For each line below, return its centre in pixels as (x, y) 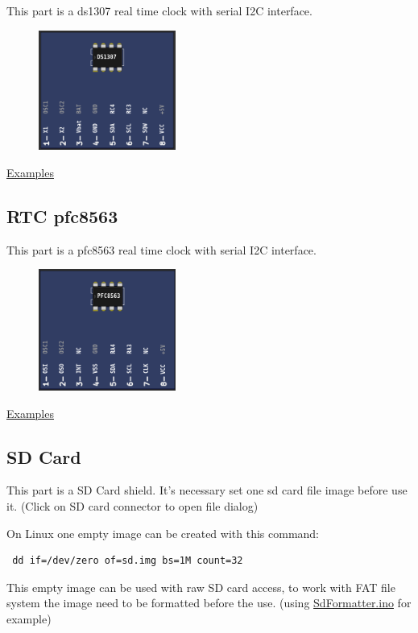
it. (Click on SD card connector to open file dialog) (132, 506)
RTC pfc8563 (62, 215)
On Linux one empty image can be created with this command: (163, 533)
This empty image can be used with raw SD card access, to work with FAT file (201, 587)
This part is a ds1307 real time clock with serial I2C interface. (159, 10)
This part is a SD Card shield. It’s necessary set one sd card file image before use (207, 490)
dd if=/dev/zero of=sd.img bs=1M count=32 (128, 561)
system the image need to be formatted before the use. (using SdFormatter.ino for (209, 603)
